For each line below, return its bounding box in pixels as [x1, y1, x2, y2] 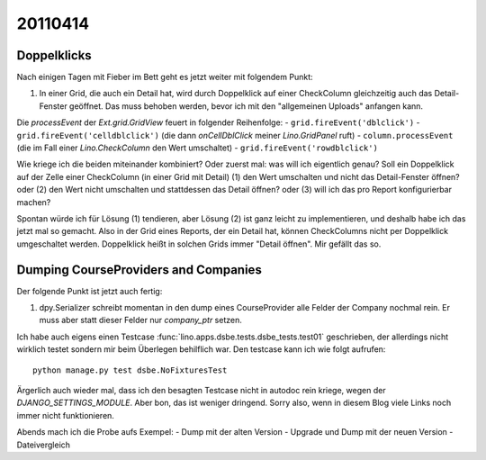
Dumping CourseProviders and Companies [16, 262, 263, 277]
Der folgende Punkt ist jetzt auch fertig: [16, 285, 163, 296]
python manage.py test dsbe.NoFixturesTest [32, 365, 228, 375]
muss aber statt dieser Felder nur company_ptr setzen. [39, 315, 242, 326]
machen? [16, 196, 51, 207]
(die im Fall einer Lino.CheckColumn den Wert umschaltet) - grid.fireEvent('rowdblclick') [16, 142, 378, 153]
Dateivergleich [16, 439, 71, 450]
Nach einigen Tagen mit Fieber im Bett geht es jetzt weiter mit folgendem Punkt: [16, 72, 314, 83]
